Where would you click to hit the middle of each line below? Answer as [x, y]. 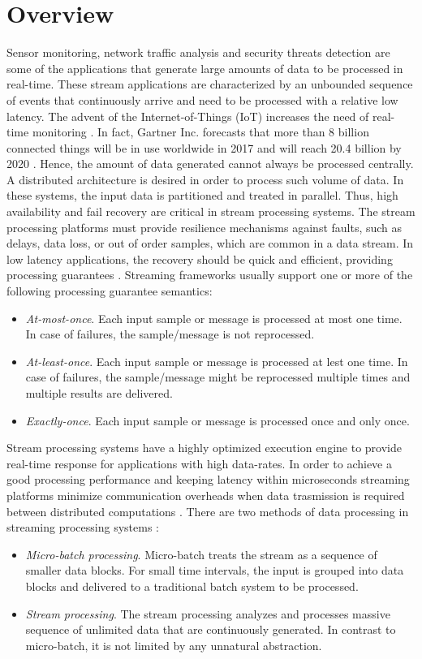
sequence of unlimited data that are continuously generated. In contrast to [211, 629]
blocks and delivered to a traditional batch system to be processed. [192, 586]
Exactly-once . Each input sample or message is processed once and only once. [217, 420]
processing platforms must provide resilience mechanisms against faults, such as [205, 227]
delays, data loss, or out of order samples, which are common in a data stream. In [210, 243]
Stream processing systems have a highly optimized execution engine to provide [204, 448]
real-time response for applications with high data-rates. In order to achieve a [199, 463]
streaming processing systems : [83, 527]
